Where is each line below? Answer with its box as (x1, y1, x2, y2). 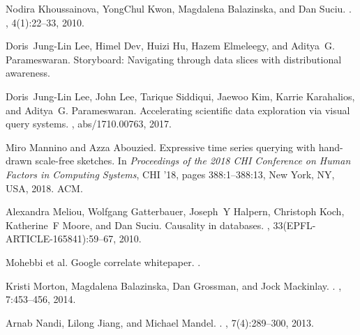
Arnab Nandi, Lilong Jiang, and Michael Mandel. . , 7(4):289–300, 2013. (6, 315, 314, 329)
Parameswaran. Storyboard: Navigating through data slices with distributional (6, 52, 342, 66)
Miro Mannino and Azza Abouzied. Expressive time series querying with (6, 139, 316, 154)
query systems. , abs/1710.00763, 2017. (6, 116, 172, 131)
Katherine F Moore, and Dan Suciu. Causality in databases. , (6, 217, 270, 232)
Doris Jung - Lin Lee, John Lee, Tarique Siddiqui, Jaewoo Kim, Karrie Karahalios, (6, 88, 355, 103)
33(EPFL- (273, 217, 316, 232)
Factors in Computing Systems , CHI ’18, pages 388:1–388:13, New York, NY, (6, 166, 335, 181)
